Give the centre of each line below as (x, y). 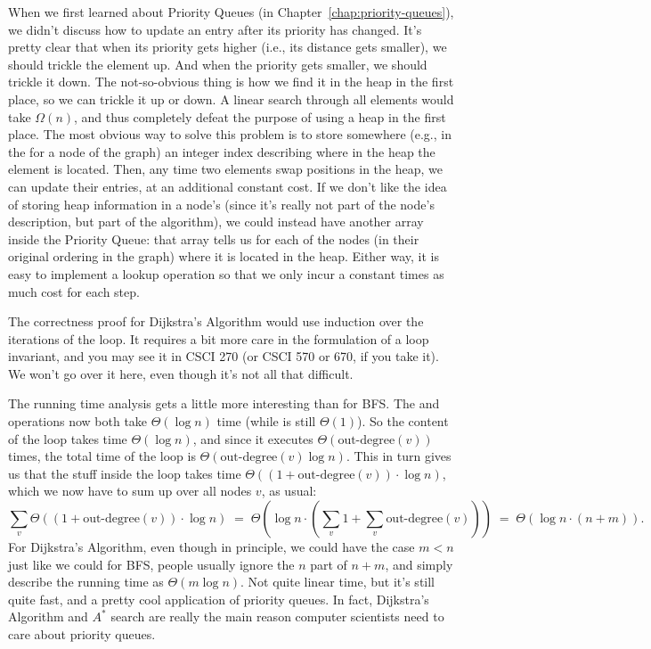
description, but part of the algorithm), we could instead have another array (216, 222)
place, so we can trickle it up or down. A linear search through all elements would (231, 99)
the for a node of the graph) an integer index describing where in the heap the (222, 151)
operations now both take (78, 421)
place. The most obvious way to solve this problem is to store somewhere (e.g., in (230, 134)
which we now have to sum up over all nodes (130, 491)
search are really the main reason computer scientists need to (277, 616)
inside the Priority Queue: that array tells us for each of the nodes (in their (214, 238)
